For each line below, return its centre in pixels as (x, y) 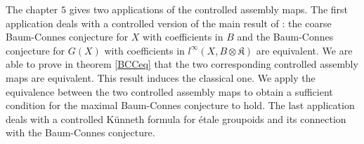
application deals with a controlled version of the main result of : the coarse (169, 23)
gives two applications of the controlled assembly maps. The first (209, 9)
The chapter (32, 9)
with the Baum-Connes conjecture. (80, 132)
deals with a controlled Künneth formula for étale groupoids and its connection (176, 118)
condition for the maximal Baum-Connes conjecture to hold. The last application (180, 105)
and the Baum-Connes (285, 37)
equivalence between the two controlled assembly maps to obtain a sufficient (169, 91)
